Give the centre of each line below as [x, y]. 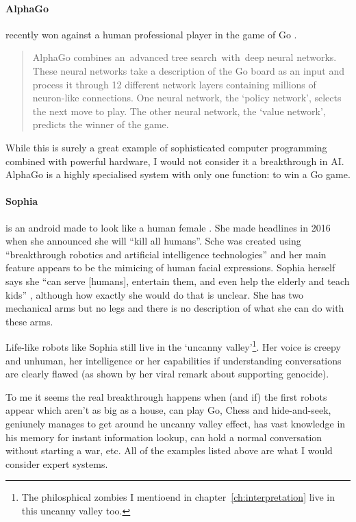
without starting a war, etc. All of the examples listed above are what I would [169, 450]
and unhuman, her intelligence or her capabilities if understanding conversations [174, 360]
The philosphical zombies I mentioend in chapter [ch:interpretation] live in [178, 497]
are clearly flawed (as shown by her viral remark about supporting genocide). [167, 374]
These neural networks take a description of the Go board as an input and [188, 70]
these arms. [29, 321]
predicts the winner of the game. [101, 124]
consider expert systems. [57, 463]
